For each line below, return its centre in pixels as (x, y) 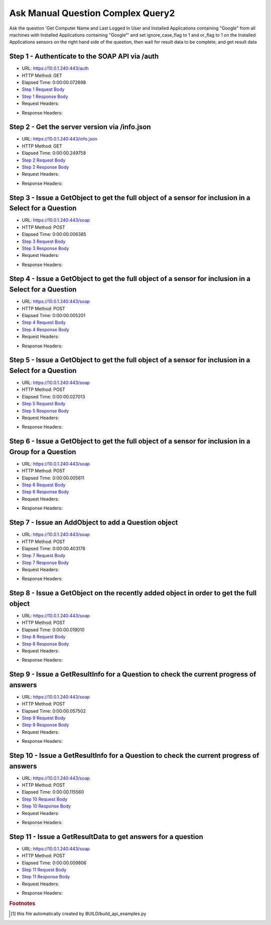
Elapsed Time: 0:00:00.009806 (54, 863)
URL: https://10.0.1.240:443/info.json (60, 139)
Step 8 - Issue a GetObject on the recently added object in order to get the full (133, 593)
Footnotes (22, 903)
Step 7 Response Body (45, 563)
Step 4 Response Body (46, 329)
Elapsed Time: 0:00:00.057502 (54, 711)
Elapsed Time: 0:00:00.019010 (53, 629)
